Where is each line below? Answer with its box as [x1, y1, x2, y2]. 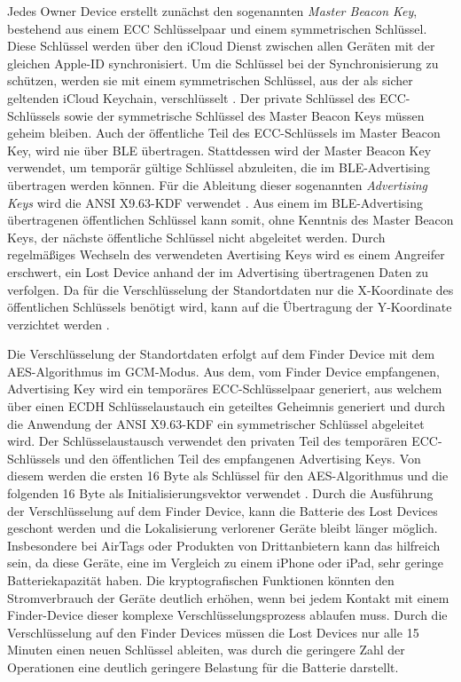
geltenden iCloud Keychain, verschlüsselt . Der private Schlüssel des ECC [7, 88, 406, 107]
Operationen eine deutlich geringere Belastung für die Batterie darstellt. [7, 657, 399, 676]
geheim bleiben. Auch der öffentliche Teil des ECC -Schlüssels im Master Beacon [7, 123, 441, 142]
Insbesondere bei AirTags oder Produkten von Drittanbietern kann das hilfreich [7, 535, 441, 554]
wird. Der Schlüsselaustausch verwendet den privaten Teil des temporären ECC [7, 432, 438, 450]
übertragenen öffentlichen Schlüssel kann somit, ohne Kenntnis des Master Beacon [7, 210, 454, 229]
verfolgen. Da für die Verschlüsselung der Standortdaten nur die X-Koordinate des [7, 280, 454, 298]
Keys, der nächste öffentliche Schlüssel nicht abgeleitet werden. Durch [7, 227, 386, 246]
